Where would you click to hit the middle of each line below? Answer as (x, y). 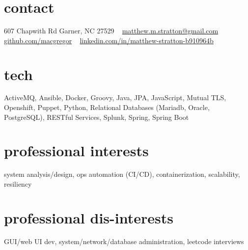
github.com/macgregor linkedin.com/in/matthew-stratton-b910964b (109, 40)
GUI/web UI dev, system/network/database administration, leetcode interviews (124, 241)
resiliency (18, 183)
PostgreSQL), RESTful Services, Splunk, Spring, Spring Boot (96, 117)
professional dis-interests (89, 217)
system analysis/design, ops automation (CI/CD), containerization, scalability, (122, 174)
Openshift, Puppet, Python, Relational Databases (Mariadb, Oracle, (107, 107)
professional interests (76, 151)
